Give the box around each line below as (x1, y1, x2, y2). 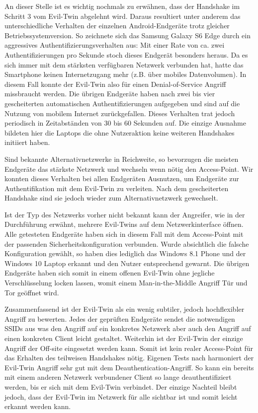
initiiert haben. (4, 137, 50, 147)
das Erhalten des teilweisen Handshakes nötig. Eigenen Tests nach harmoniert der (4, 352, 254, 363)
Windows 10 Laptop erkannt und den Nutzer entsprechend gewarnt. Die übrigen (4, 258, 250, 268)
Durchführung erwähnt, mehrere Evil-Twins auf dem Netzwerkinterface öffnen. (4, 219, 244, 229)
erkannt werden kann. (4, 401, 71, 412)
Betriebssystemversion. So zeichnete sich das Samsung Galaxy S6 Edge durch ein (4, 30, 251, 40)
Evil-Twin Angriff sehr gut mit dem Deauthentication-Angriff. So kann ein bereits (4, 362, 254, 372)
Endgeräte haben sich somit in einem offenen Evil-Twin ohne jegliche (4, 268, 215, 278)
